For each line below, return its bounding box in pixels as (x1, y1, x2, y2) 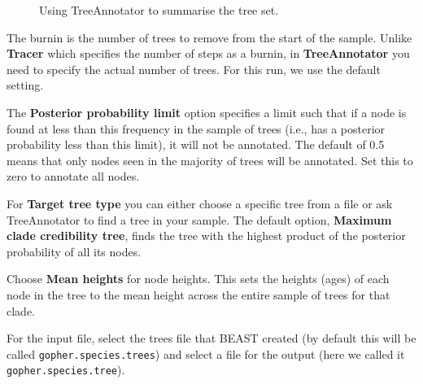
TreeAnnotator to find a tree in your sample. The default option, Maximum (7, 211, 392, 228)
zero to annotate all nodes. (7, 168, 140, 185)
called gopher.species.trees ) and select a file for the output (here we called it (7, 345, 405, 362)
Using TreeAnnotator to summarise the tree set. (39, 2, 279, 18)
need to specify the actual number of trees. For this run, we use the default (7, 60, 381, 77)
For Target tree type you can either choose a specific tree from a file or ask (7, 194, 393, 212)
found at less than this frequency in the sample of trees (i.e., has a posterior (7, 120, 386, 137)
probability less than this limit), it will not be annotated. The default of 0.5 (7, 136, 385, 153)
